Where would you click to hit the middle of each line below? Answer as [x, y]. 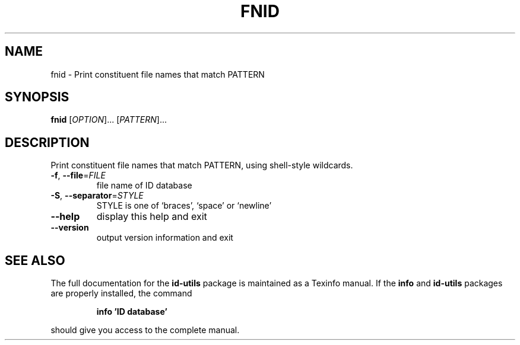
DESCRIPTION [47, 142]
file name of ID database [144, 186]
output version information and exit [165, 238]
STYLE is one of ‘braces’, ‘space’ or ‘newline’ [184, 206]
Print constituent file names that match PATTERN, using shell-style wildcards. [202, 165]
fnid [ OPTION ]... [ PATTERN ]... [109, 120]
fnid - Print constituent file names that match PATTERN [158, 74]
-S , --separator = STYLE [97, 196]
